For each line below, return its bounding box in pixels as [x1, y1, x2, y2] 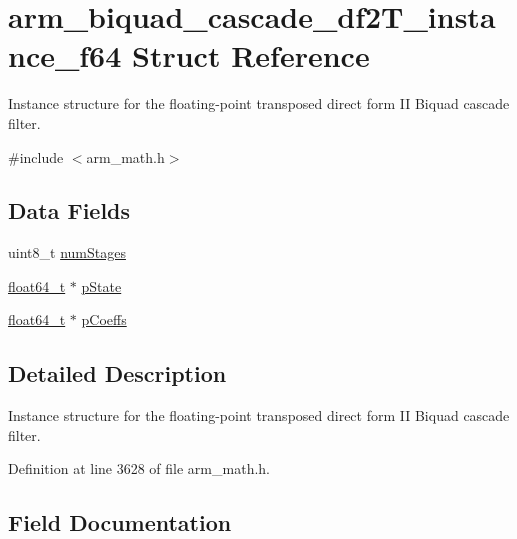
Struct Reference [132, 35, 370, 76]
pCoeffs [81, 309, 127, 330]
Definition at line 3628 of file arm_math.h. [8, 458, 270, 479]
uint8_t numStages [8, 242, 126, 263]
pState [81, 275, 122, 296]
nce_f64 [8, 35, 122, 76]
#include [8, 146, 64, 167]
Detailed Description [8, 358, 227, 389]
